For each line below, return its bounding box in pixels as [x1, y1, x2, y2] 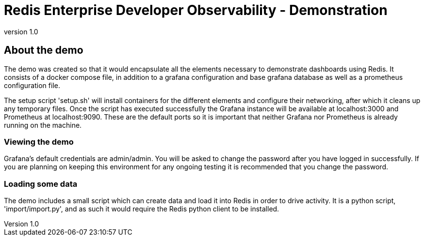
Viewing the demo [4, 136, 74, 147]
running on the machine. [4, 120, 82, 129]
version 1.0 [4, 27, 38, 36]
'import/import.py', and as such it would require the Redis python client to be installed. [4, 205, 279, 213]
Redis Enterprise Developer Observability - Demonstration [4, 2, 388, 18]
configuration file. [4, 81, 60, 90]
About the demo [4, 44, 83, 57]
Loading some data [4, 179, 78, 189]
